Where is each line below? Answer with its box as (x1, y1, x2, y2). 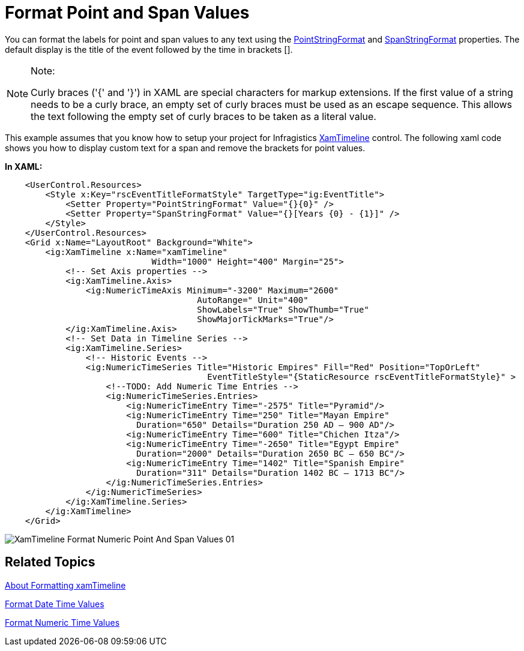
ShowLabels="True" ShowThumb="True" (197, 304, 369, 314)
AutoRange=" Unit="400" (197, 295, 309, 305)
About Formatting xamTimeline (5, 580, 126, 590)
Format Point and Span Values (5, 2, 250, 23)
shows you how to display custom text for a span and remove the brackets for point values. (5, 142, 366, 153)
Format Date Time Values (5, 598, 104, 609)
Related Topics (5, 554, 95, 570)
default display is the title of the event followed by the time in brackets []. (5, 44, 293, 55)
